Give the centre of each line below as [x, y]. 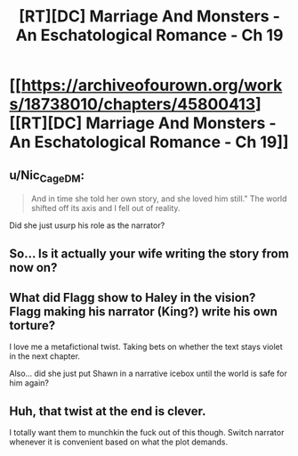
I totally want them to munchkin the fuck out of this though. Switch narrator [147, 433]
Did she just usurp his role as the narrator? [87, 225]
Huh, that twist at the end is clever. [108, 411]
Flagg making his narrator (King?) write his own [144, 311]
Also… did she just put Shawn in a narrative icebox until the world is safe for [148, 374]
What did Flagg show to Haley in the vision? [133, 297]
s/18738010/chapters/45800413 [133, 105]
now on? [33, 268]
